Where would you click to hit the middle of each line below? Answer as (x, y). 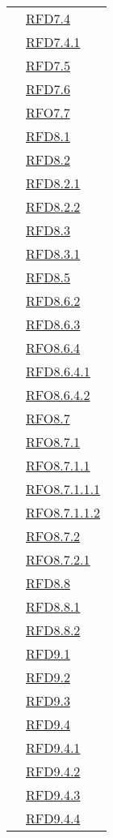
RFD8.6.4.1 (58, 371)
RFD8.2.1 (53, 183)
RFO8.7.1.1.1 (63, 489)
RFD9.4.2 (53, 771)
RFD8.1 (48, 136)
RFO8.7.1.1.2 (63, 512)
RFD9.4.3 (53, 795)
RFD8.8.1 (53, 606)
